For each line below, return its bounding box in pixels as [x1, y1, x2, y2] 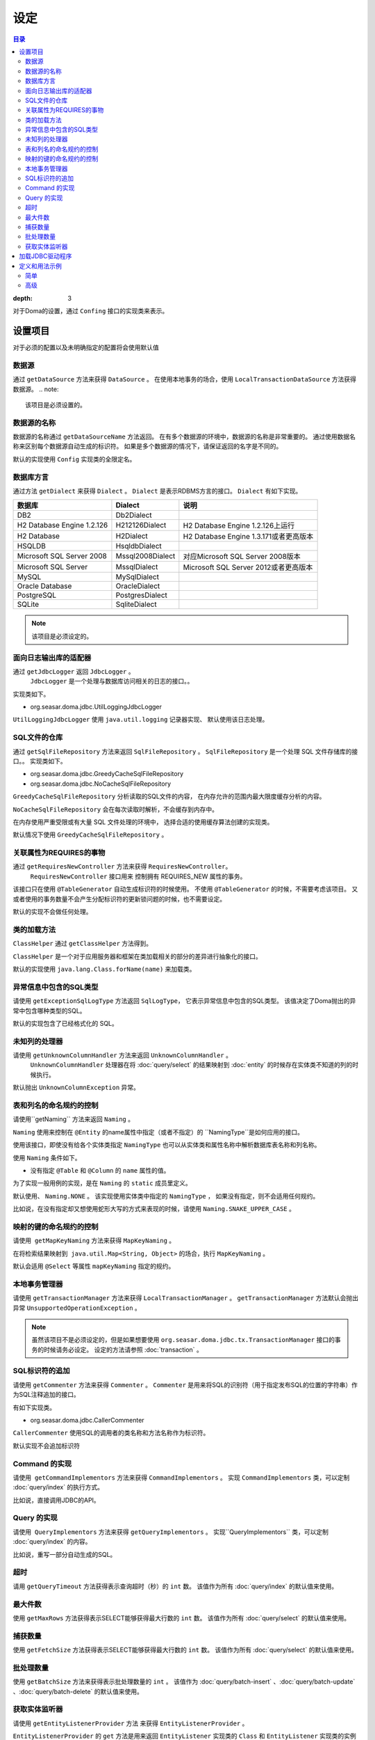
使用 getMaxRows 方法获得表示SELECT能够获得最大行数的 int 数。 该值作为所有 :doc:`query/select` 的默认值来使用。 [12, 1613, 351, 1622]
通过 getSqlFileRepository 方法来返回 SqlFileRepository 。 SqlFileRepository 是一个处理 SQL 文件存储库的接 [12, 747, 358, 755]
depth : [12, 294, 33, 302]
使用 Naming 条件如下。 [12, 1153, 81, 1162]
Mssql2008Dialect [115, 551, 176, 561]
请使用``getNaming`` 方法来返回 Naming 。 [12, 1115, 135, 1123]
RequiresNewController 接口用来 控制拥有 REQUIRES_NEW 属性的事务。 [30, 872, 247, 880]
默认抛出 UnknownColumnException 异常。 [12, 1083, 140, 1092]
